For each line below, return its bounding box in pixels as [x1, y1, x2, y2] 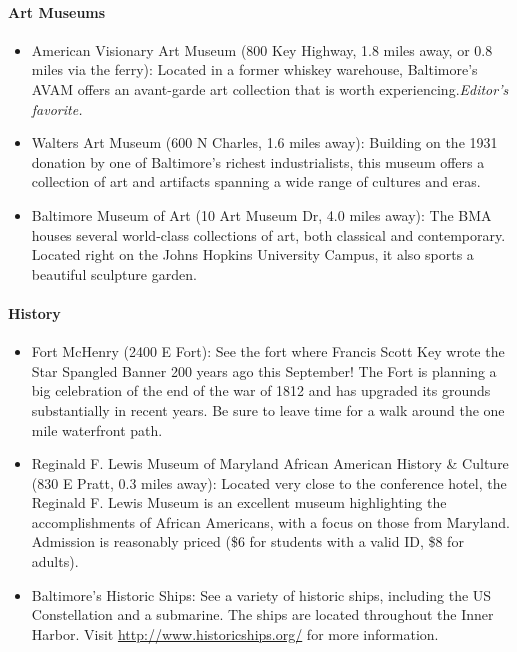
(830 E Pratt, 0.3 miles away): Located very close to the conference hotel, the [31, 472, 507, 493]
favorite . [31, 98, 83, 119]
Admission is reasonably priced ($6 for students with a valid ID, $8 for [31, 531, 464, 552]
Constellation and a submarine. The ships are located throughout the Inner [31, 604, 494, 625]
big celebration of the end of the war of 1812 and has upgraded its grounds [31, 380, 491, 401]
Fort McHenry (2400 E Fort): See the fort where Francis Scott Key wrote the [31, 341, 505, 362]
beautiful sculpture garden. [31, 263, 197, 284]
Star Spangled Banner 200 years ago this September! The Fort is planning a [31, 360, 497, 381]
